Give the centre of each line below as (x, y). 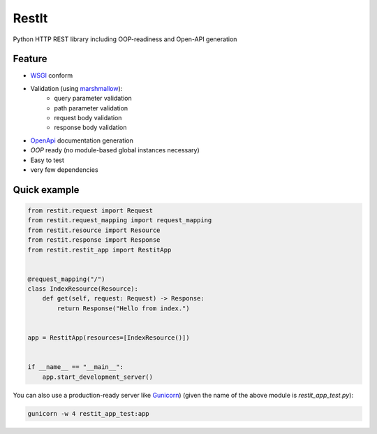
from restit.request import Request (90, 210)
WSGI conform (52, 75)
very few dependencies (64, 169)
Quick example (46, 190)
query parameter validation (93, 99)
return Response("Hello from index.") (123, 308)
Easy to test (47, 160)
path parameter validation (91, 108)
